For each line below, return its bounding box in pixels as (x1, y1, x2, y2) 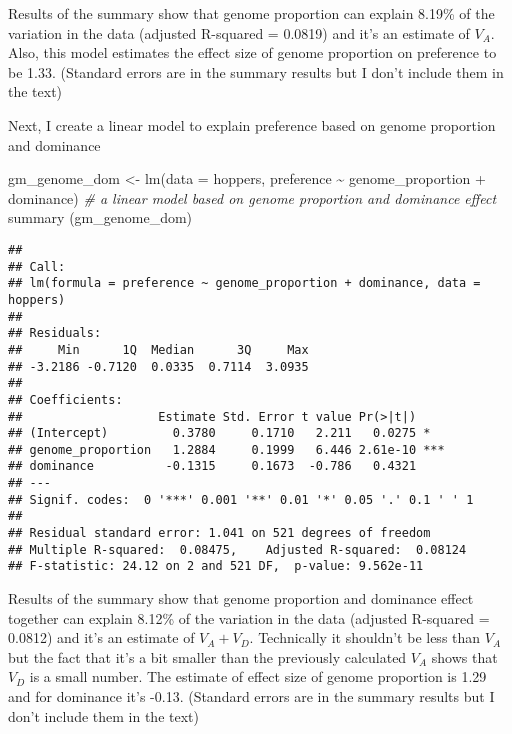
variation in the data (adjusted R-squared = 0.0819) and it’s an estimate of (8, 22, 470, 43)
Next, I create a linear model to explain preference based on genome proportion (8, 114, 496, 135)
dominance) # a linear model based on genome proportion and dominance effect (8, 187, 497, 208)
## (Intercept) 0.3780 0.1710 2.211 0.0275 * (8, 426, 431, 441)
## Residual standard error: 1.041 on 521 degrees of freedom (8, 526, 431, 541)
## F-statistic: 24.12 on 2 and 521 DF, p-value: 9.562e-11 (8, 559, 424, 574)
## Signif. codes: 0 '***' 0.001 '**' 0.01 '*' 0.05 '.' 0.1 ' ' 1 (8, 492, 474, 507)
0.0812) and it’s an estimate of (8, 627, 195, 648)
